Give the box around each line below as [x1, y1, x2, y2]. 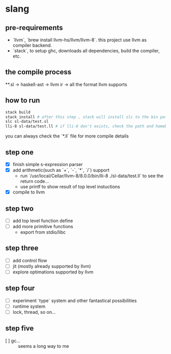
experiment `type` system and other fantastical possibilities [12, 297, 137, 304]
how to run [5, 96, 40, 105]
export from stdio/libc [20, 229, 66, 235]
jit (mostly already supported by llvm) [12, 263, 91, 269]
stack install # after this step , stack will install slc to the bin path [5, 114, 169, 120]
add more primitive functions [12, 224, 73, 229]
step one [5, 148, 34, 156]
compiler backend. [12, 42, 52, 48]
